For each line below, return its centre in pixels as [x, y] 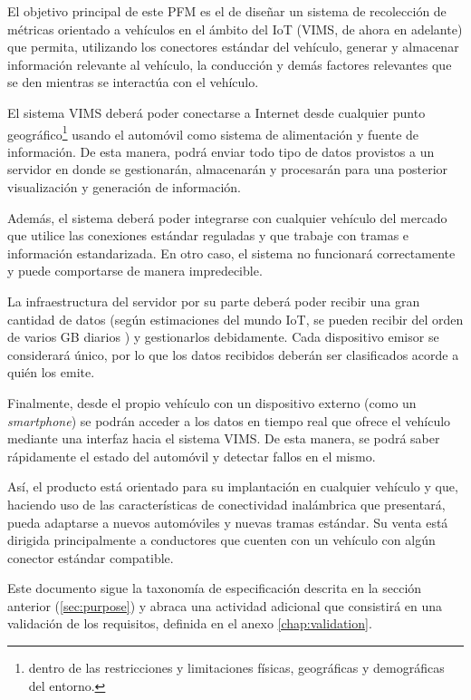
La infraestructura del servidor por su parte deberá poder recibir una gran [214, 301]
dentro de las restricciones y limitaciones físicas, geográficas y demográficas [236, 668]
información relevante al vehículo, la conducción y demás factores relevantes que [230, 64]
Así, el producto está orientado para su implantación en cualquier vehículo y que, [233, 486]
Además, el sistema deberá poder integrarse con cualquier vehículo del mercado [227, 217]
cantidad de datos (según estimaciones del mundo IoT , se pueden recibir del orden [235, 319]
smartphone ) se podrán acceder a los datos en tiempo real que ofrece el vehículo [229, 420]
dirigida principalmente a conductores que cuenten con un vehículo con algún [221, 540]
